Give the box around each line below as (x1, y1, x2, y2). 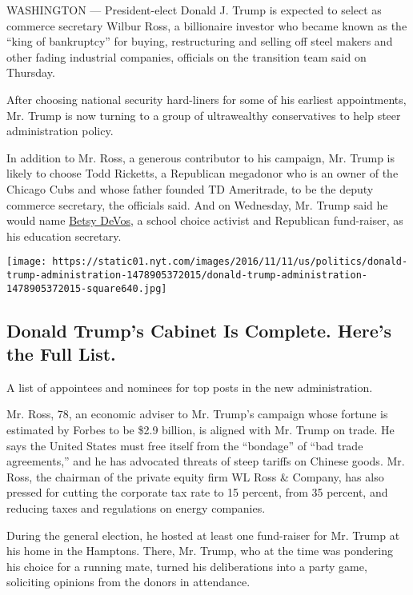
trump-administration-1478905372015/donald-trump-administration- (6, 269, 368, 281)
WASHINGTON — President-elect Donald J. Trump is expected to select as (6, 2, 382, 18)
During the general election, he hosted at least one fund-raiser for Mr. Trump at (6, 526, 400, 543)
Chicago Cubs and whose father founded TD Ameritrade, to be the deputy (6, 180, 374, 197)
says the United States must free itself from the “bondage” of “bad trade (6, 437, 363, 453)
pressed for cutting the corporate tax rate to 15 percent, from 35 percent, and (6, 484, 388, 501)
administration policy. (6, 122, 114, 139)
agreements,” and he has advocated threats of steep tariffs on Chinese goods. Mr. (6, 453, 405, 469)
